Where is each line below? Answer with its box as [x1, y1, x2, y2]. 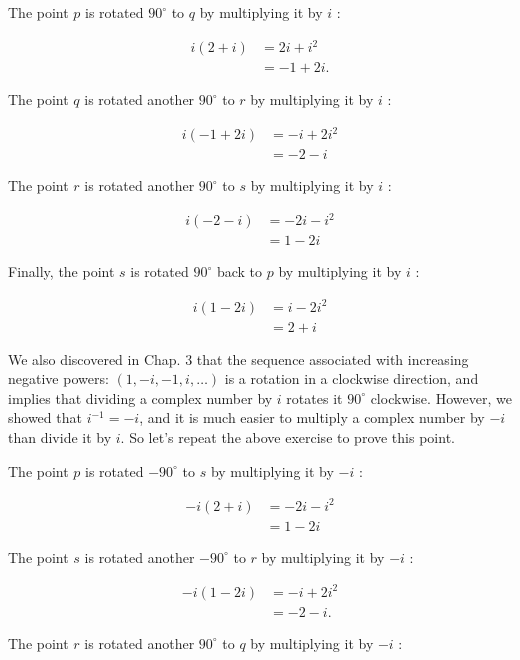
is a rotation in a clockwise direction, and [224, 368, 479, 389]
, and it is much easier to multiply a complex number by [139, 407, 485, 428]
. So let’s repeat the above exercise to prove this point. [120, 427, 455, 447]
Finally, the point [8, 261, 115, 282]
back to [216, 261, 263, 282]
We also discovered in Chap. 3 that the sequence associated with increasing [8, 348, 469, 369]
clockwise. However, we [370, 387, 512, 408]
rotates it [286, 387, 343, 408]
